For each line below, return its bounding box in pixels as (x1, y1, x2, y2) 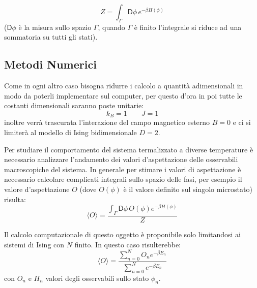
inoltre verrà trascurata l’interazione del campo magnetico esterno (4, 117, 210, 127)
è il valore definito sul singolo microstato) (123, 183, 252, 194)
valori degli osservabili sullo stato (45, 272, 149, 283)
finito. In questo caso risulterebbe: (74, 239, 181, 249)
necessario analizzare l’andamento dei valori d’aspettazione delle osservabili (4, 154, 238, 165)
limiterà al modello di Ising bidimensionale (4, 127, 137, 138)
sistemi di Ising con (4, 239, 65, 249)
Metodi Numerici (4, 56, 97, 72)
